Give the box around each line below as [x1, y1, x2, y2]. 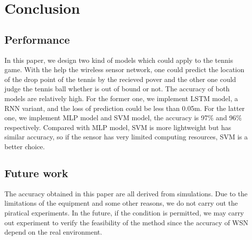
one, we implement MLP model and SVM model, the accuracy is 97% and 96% [4, 112, 242, 123]
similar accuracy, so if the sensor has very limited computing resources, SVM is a [4, 132, 248, 142]
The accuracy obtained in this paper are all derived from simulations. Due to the [4, 188, 248, 198]
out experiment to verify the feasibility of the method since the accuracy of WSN [4, 217, 249, 227]
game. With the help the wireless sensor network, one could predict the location [4, 64, 245, 75]
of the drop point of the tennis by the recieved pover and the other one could [4, 74, 236, 84]
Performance [4, 31, 70, 47]
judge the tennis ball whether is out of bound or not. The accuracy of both [4, 83, 230, 94]
